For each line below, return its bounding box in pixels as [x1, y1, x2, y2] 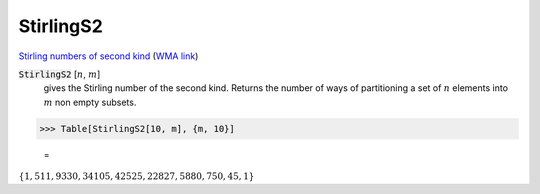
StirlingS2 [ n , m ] [18, 68, 101, 80]
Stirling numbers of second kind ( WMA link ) [18, 50, 199, 62]
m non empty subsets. [43, 96, 137, 108]
